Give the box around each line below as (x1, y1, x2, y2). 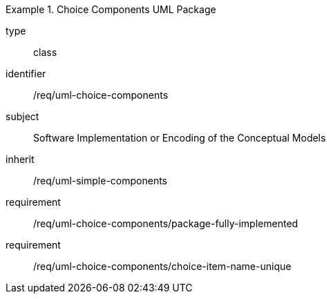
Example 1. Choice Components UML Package (6, 3, 216, 15)
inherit (6, 153, 35, 165)
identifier (6, 68, 46, 79)
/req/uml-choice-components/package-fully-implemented (33, 218, 299, 229)
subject (6, 110, 39, 122)
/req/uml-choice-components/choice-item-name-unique (33, 260, 292, 272)
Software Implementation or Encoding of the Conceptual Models (33, 132, 326, 144)
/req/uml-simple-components (33, 175, 168, 186)
